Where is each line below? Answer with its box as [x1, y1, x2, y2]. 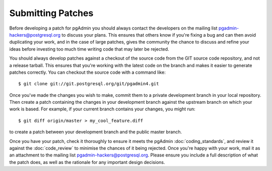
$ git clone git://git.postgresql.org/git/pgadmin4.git [18, 81, 159, 87]
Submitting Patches [9, 8, 94, 19]
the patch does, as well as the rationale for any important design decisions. [9, 159, 166, 165]
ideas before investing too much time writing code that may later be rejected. [9, 46, 169, 52]
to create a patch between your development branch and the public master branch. [9, 129, 182, 135]
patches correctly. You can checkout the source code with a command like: [9, 69, 166, 75]
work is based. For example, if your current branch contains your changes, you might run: [9, 106, 196, 112]
